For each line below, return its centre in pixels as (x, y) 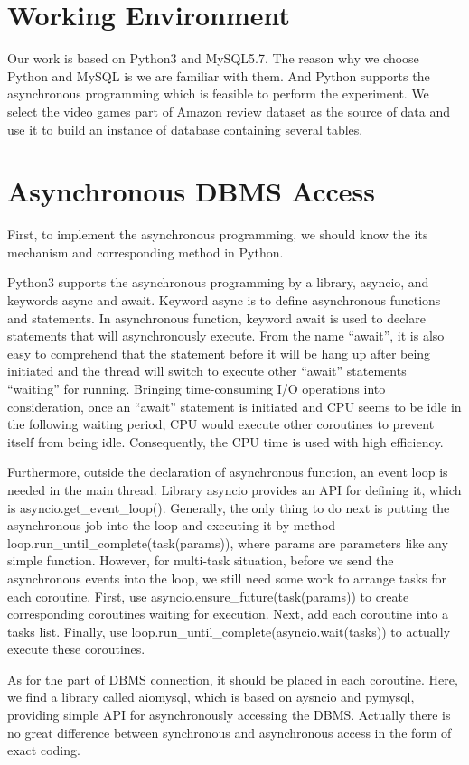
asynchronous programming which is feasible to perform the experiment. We (218, 93)
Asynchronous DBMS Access (191, 191)
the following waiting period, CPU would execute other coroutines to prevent (221, 424)
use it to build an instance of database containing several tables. (185, 129)
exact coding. (44, 750)
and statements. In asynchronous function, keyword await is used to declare (216, 317)
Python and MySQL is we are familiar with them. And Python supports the (219, 75)
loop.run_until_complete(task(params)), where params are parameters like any (228, 542)
